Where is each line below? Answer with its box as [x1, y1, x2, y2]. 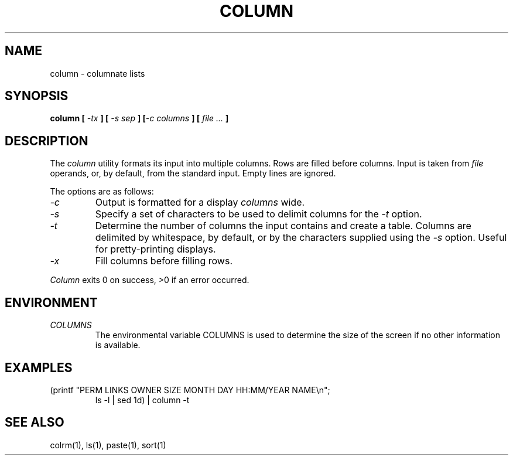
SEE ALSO [5, 415, 64, 430]
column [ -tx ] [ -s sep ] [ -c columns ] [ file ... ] [50, 113, 229, 124]
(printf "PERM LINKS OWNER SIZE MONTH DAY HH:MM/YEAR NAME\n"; [50, 384, 330, 395]
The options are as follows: [50, 186, 154, 197]
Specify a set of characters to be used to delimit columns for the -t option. [95, 208, 422, 220]
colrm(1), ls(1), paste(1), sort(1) [50, 439, 166, 450]
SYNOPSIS [5, 88, 69, 104]
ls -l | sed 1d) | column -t [95, 394, 190, 405]
